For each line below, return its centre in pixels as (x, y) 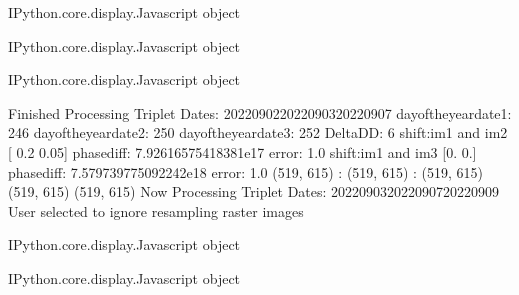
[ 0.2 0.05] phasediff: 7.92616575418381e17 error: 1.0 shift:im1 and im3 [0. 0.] (242, 151)
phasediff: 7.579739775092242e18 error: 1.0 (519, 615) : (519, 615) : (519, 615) (246, 171)
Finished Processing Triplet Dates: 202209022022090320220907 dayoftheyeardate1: (260, 112)
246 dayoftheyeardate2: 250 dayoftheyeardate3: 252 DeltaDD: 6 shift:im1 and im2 (258, 132)
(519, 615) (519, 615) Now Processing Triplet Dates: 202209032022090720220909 (254, 191)
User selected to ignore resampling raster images (156, 210)
